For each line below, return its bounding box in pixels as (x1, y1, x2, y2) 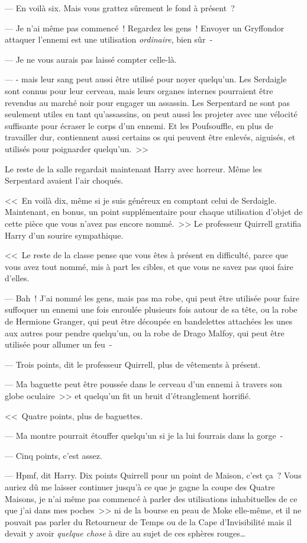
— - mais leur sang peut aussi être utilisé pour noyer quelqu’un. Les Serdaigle (5, 73, 287, 85)
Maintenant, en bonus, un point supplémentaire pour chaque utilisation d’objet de (5, 205, 303, 218)
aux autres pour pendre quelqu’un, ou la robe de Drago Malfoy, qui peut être (5, 326, 285, 339)
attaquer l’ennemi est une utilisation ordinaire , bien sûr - (5, 33, 213, 46)
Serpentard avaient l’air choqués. (5, 174, 124, 187)
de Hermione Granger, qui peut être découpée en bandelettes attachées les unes (5, 315, 293, 327)
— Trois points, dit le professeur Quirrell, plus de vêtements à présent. (5, 358, 261, 370)
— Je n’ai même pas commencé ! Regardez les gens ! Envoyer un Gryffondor (5, 21, 285, 34)
